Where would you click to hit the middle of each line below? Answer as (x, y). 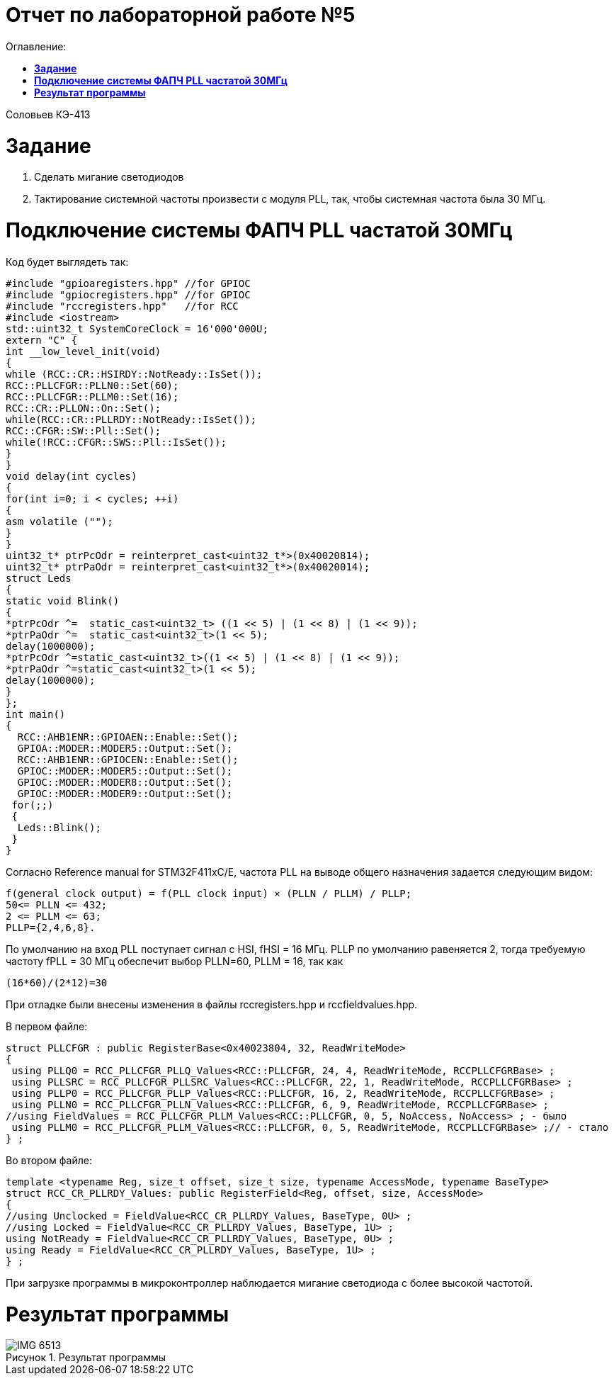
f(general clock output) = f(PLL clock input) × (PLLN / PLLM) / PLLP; (209, 893)
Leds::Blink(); (59, 827)
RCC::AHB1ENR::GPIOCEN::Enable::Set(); (128, 759)
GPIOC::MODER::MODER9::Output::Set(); (125, 793)
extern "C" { (42, 340)
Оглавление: (36, 46)
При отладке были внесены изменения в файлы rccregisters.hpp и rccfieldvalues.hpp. (212, 1004)
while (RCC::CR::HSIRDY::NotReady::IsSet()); (134, 374)
